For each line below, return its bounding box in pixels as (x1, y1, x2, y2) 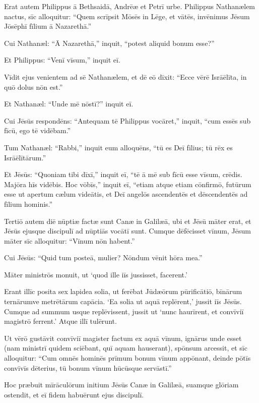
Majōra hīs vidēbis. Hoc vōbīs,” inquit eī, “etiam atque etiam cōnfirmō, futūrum (4, 179, 251, 189)
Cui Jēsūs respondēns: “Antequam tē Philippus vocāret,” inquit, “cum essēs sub (4, 115, 251, 126)
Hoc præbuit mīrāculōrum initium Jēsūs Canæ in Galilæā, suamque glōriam (4, 379, 239, 390)
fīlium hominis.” (4, 198, 53, 209)
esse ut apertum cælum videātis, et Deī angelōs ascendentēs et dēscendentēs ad (4, 189, 248, 199)
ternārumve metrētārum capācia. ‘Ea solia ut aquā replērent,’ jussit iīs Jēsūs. (4, 296, 242, 307)
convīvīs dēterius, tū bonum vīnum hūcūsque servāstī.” (4, 362, 172, 373)
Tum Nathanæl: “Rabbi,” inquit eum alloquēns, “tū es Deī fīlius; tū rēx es (4, 142, 233, 152)
